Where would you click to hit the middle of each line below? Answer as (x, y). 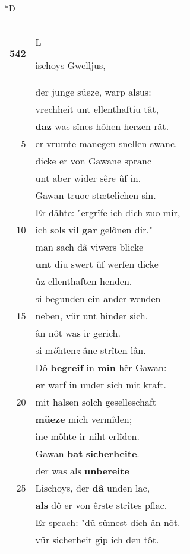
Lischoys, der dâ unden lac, (93, 487)
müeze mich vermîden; (84, 419)
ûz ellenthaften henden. (84, 281)
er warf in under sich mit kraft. (101, 384)
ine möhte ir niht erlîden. (87, 436)
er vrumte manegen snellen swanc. (106, 143)
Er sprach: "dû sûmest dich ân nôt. (108, 522)
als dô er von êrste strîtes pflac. (101, 505)
